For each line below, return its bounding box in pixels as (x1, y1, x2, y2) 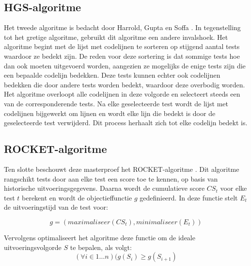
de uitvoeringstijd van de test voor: (4, 202, 108, 212)
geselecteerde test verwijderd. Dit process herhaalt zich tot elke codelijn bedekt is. (4, 117, 248, 128)
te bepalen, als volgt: (70, 242, 132, 252)
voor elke (220, 183, 247, 193)
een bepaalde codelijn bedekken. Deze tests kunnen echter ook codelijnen (4, 70, 220, 80)
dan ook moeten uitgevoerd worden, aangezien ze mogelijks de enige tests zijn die (4, 60, 246, 70)
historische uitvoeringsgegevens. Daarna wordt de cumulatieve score (4, 183, 205, 193)
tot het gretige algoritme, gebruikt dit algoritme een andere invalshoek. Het (4, 32, 228, 42)
